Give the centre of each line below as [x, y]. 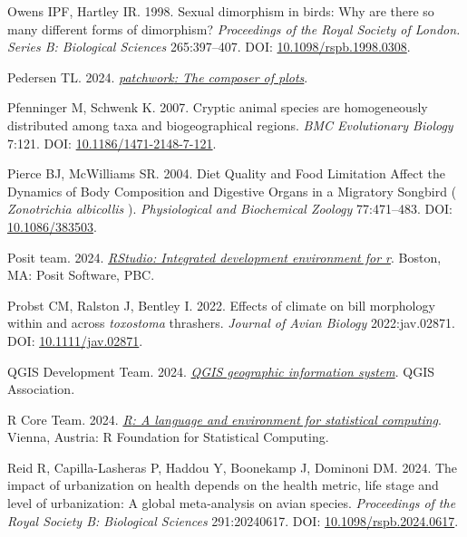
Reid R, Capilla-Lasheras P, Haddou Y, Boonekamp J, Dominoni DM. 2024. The [233, 467]
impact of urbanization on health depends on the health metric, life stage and [223, 485]
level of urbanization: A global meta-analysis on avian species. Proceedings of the [232, 503]
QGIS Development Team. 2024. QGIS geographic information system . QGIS [221, 371]
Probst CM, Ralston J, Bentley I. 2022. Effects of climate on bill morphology [221, 305]
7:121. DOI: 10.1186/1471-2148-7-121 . [112, 143]
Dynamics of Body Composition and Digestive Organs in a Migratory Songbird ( [232, 191]
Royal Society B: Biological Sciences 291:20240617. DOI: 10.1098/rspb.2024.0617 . [233, 520]
